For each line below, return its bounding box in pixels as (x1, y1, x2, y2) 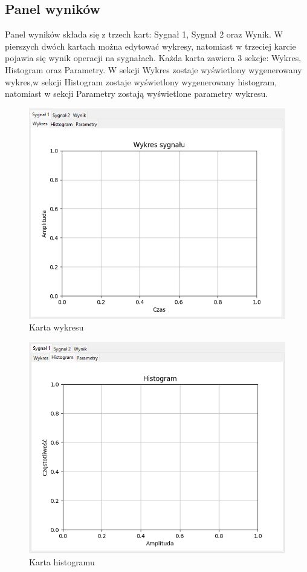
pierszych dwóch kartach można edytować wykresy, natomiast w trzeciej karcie (5, 39, 296, 52)
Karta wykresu (29, 321, 84, 334)
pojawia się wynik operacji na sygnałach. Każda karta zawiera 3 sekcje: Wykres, (5, 51, 302, 64)
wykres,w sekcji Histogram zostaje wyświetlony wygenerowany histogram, (5, 75, 277, 88)
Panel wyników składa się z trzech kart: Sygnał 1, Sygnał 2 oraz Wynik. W (5, 28, 283, 41)
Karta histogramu (29, 555, 95, 568)
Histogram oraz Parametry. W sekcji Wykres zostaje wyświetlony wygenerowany (5, 63, 302, 76)
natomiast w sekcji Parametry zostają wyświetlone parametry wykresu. (5, 87, 268, 100)
